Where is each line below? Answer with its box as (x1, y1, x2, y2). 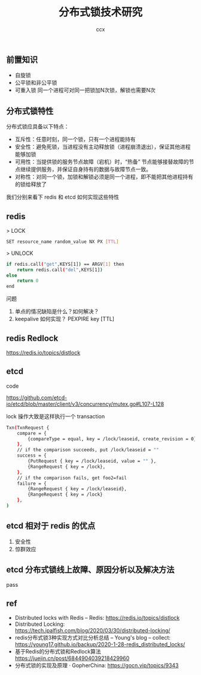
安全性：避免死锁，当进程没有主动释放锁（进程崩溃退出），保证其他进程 (14, 143, 191, 151)
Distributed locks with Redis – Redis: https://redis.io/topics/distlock (14, 614, 180, 622)
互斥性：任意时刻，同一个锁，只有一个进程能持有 (14, 136, 136, 143)
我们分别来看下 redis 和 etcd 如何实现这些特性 (6, 193, 120, 201)
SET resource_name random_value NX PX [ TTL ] (6, 238, 119, 245)
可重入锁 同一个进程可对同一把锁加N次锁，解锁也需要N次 (14, 86, 156, 94)
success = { (17, 452, 47, 459)
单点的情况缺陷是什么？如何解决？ (14, 308, 99, 315)
